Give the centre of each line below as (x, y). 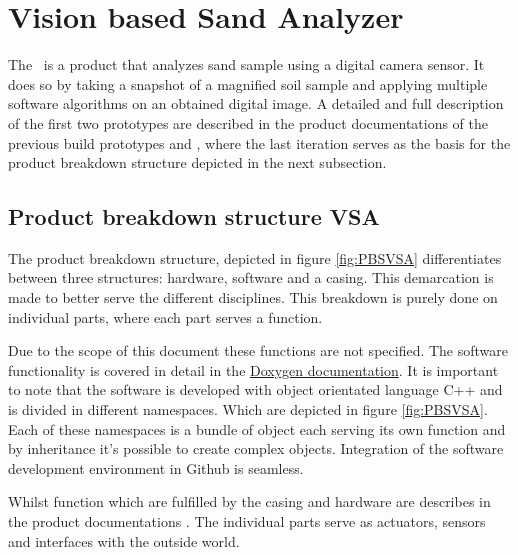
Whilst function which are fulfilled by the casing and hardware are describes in (249, 501)
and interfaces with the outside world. (124, 540)
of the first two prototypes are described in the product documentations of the (248, 122)
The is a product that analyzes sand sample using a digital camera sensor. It (246, 64)
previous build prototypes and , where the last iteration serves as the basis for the (259, 142)
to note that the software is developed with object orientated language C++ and (255, 389)
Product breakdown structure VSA (194, 216)
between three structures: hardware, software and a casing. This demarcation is (251, 277)
